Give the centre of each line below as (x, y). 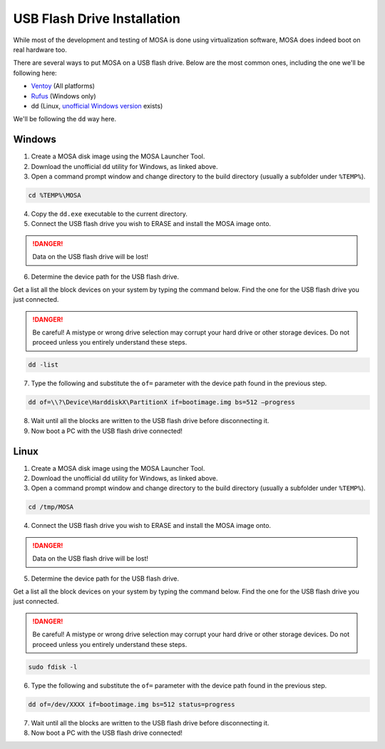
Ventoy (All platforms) (63, 86)
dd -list (43, 365)
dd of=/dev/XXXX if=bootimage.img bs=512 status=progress (132, 704)
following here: (35, 73)
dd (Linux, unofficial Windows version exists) (97, 106)
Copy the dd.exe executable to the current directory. (109, 213)
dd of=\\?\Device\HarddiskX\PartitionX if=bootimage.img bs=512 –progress (162, 402)
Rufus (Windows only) (63, 96)
